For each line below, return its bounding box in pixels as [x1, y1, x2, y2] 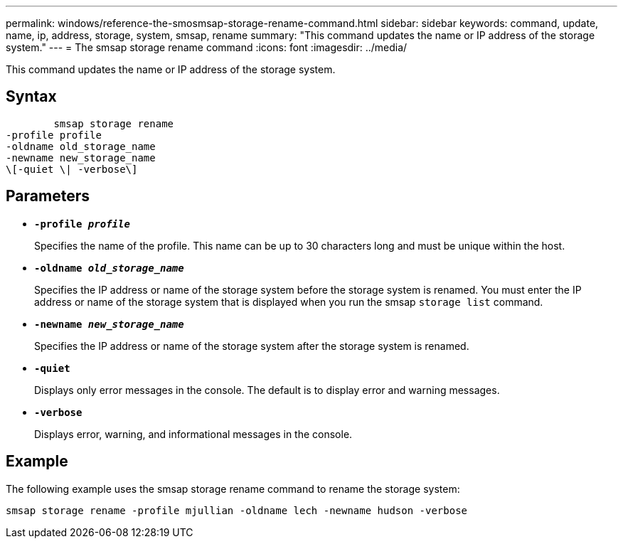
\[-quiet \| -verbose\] [6, 163, 138, 175]
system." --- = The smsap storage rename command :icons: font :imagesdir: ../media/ [6, 41, 408, 53]
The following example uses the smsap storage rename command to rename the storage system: [6, 482, 460, 495]
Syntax [6, 87, 57, 106]
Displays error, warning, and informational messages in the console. [34, 427, 353, 440]
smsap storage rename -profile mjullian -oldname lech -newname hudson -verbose [6, 504, 468, 516]
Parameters [6, 187, 90, 206]
